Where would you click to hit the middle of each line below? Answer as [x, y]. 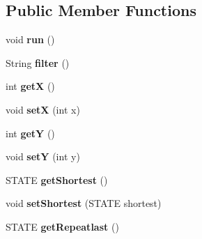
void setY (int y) [43, 156]
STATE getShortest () [57, 179]
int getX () [30, 86]
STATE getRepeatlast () [62, 226]
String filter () [38, 62]
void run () [30, 39]
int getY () [30, 133]
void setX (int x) [43, 109]
